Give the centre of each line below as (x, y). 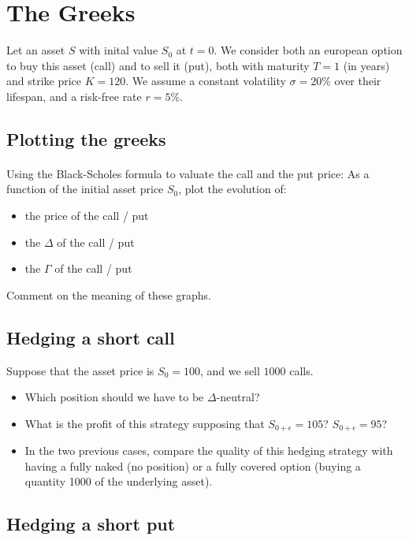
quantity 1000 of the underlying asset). (119, 481)
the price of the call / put (87, 216)
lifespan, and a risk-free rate (74, 96)
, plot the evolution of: (232, 189)
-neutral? (238, 397)
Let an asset (36, 50)
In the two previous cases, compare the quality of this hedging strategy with (209, 451)
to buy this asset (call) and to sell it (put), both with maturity (158, 65)
